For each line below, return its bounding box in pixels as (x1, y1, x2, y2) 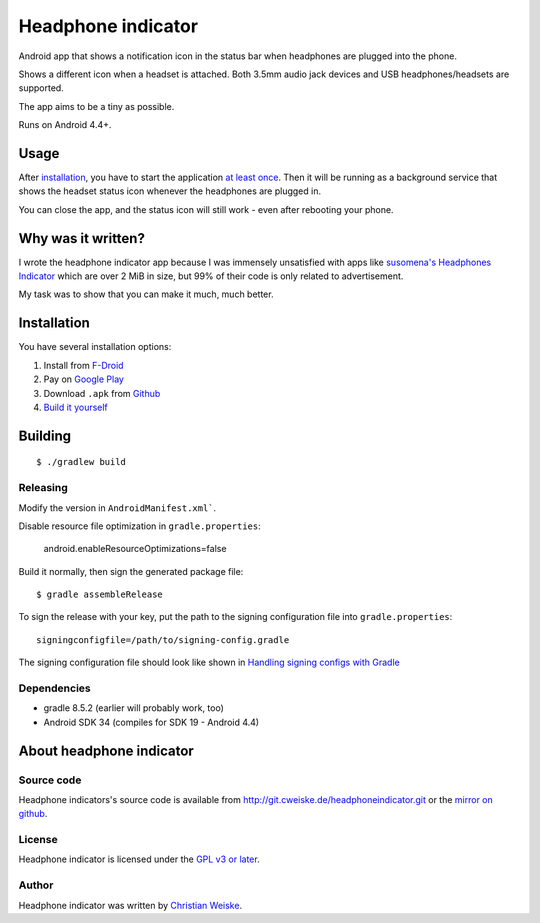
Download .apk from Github (43, 387, 161, 399)
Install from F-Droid (43, 359, 124, 371)
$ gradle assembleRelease (36, 589, 164, 600)
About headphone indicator (18, 742, 194, 759)
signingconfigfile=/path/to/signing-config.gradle (36, 634, 290, 645)
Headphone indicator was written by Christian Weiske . (18, 899, 243, 911)
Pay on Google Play (43, 373, 125, 385)
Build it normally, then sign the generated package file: (18, 565, 244, 577)
